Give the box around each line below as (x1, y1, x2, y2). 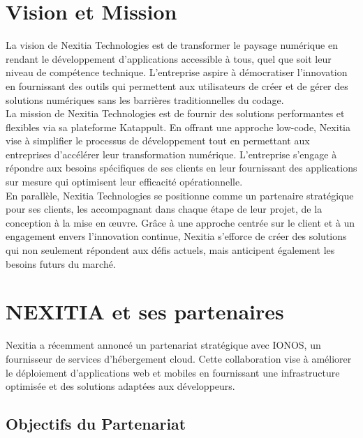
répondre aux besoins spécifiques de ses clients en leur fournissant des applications (6, 160, 357, 175)
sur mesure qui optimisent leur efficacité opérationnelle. (6, 174, 243, 189)
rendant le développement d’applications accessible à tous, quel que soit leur (6, 51, 332, 66)
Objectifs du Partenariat (6, 413, 186, 435)
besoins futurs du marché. (6, 256, 116, 271)
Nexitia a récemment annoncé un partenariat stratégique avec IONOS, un (6, 338, 321, 352)
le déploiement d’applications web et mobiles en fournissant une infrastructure (6, 365, 340, 379)
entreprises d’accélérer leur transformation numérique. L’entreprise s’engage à (6, 146, 337, 161)
